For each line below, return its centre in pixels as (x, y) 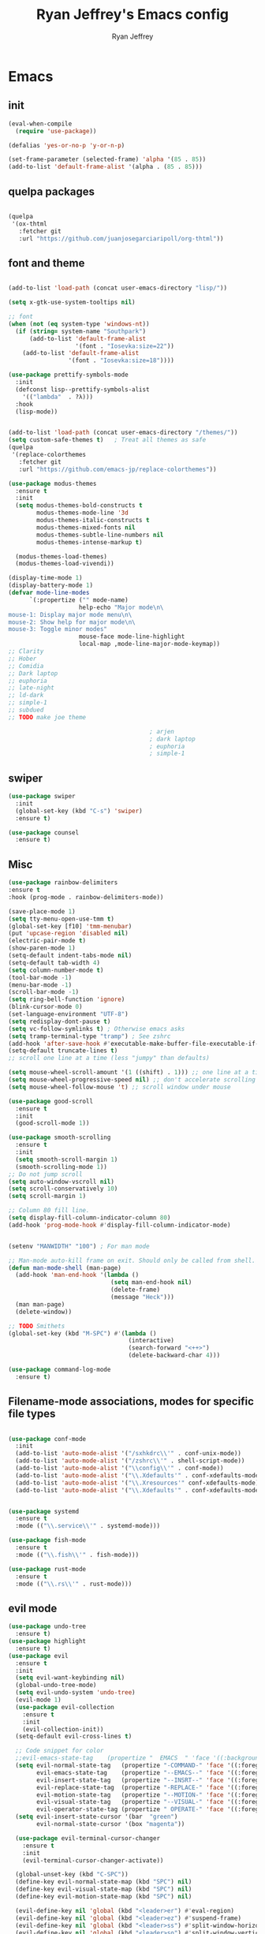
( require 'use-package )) (56, 131)
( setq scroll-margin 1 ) (47, 1197)
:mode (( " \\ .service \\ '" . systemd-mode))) (88, 1526)
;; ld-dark (26, 696)
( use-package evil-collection (65, 1707)
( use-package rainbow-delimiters (63, 883)
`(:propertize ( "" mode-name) (78, 600)
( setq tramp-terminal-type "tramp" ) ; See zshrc (90, 1036)
